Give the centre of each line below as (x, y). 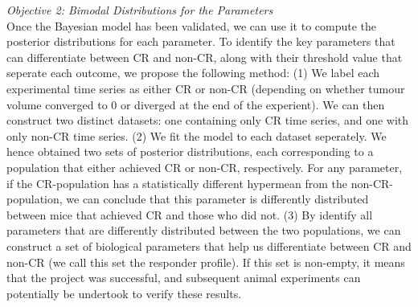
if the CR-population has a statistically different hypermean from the (177, 183)
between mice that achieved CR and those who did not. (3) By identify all (190, 214)
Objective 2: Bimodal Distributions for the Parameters (140, 10)
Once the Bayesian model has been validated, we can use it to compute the (192, 25)
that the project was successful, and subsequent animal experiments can (184, 278)
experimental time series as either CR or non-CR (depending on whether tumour (206, 88)
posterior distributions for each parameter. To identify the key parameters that (201, 41)
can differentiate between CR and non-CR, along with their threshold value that (205, 57)
